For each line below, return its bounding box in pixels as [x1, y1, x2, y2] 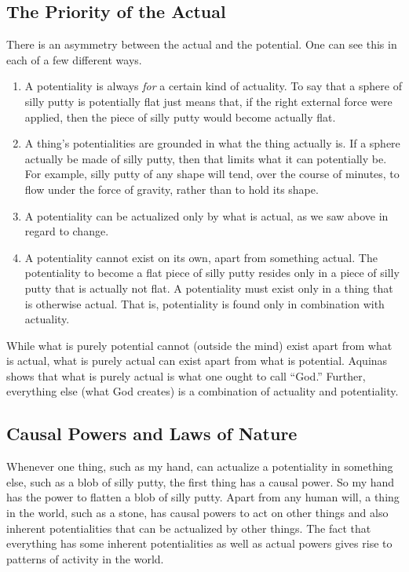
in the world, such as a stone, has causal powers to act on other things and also [6, 505, 389, 521]
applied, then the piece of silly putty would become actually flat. [24, 108, 336, 125]
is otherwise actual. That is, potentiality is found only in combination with [24, 295, 385, 312]
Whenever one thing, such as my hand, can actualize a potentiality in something [6, 458, 393, 475]
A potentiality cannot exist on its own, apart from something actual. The [24, 249, 378, 265]
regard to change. [24, 223, 109, 239]
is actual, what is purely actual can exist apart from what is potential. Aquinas [6, 352, 388, 369]
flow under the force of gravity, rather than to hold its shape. [24, 180, 319, 197]
